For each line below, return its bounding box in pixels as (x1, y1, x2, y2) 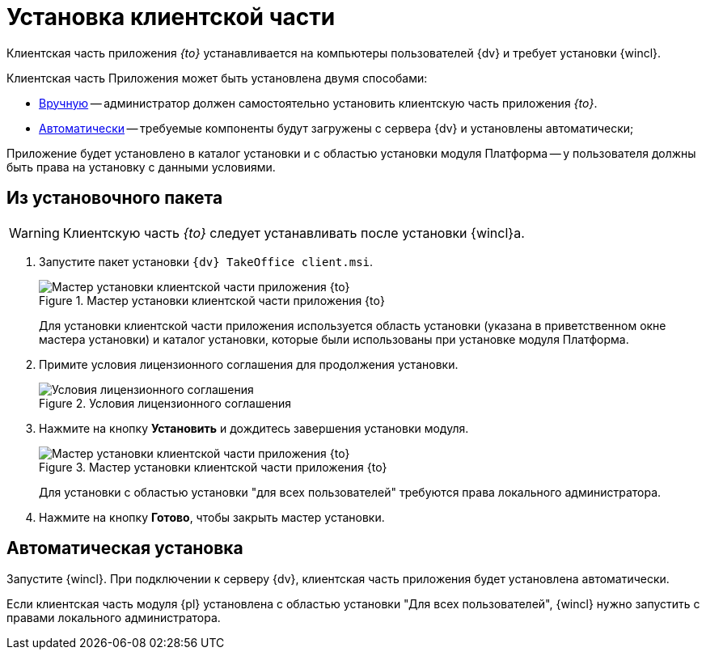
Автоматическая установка (6, 538, 243, 559)
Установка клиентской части (6, 3, 336, 31)
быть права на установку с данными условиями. (6, 159, 276, 174)
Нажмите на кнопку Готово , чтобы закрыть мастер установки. (39, 510, 385, 524)
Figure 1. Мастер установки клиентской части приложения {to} (39, 293, 385, 307)
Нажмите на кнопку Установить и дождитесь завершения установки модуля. (39, 421, 469, 435)
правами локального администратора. (6, 611, 221, 625)
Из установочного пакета (6, 188, 223, 209)
